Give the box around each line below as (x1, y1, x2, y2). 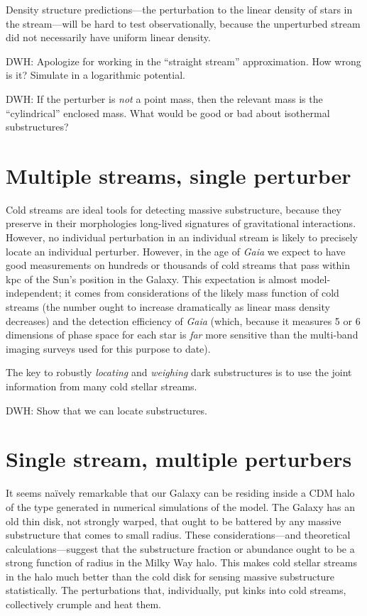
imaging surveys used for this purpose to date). (6, 341, 211, 356)
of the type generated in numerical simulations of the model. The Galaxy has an (6, 499, 355, 514)
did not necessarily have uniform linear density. (6, 30, 211, 45)
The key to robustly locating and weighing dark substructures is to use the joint (6, 365, 352, 380)
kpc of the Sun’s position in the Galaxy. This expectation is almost (6, 271, 297, 286)
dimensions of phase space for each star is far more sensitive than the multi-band (6, 327, 358, 342)
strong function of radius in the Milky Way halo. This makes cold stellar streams (6, 555, 357, 570)
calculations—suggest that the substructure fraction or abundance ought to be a (6, 541, 355, 556)
